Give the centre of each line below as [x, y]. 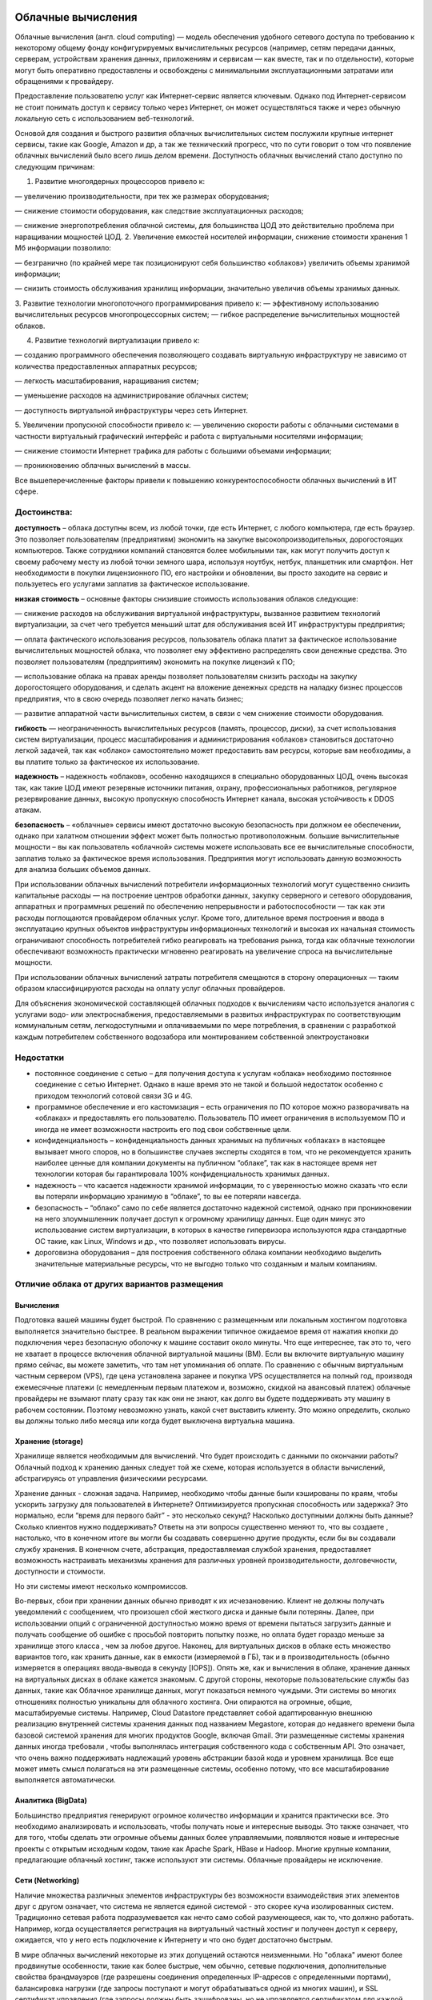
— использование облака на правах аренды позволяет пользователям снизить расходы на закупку [186, 677]
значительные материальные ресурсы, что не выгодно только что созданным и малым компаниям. [206, 1263]
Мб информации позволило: [63, 248]
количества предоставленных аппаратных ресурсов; [106, 366]
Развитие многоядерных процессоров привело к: [120, 182]
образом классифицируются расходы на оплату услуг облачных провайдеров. [150, 989]
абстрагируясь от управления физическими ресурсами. [111, 1478]
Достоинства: [44, 512]
